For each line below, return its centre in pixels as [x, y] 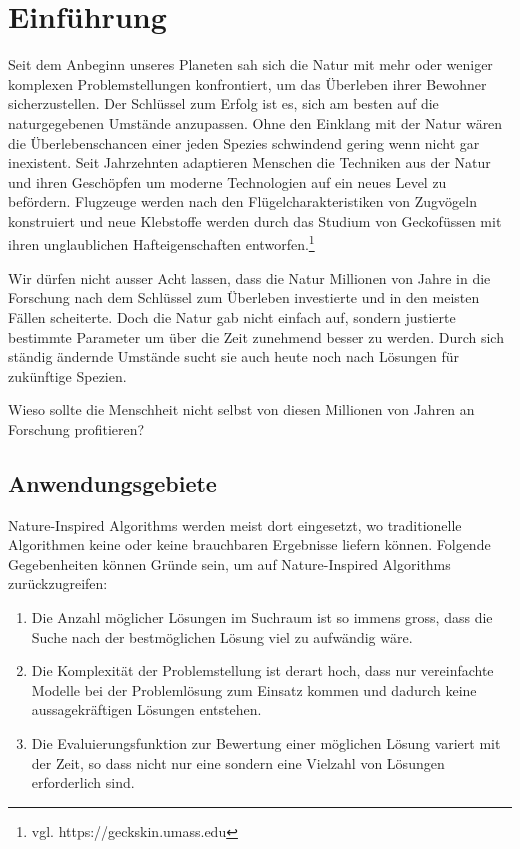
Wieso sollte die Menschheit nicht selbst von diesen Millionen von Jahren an [241, 409]
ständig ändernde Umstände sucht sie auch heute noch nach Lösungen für [233, 356]
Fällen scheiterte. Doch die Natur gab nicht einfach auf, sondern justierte [232, 316]
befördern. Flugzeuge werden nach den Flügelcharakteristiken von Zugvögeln [242, 201]
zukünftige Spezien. [67, 375]
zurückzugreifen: [58, 583]
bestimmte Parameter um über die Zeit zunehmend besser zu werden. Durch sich [256, 336]
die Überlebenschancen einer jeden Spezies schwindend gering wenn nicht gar [244, 142]
